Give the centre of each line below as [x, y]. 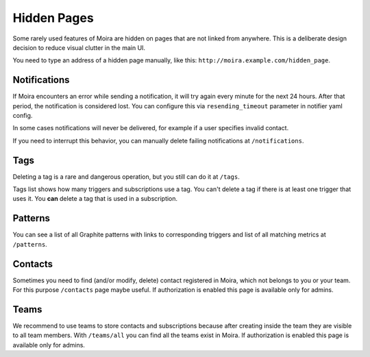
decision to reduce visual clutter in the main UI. [79, 47]
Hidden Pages [53, 18]
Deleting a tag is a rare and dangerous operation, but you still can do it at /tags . [126, 176]
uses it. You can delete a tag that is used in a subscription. [95, 199]
